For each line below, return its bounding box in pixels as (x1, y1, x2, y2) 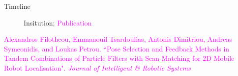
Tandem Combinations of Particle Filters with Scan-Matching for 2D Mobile (4, 53, 235, 63)
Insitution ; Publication (24, 17, 92, 27)
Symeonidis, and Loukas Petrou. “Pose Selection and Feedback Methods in (4, 43, 230, 53)
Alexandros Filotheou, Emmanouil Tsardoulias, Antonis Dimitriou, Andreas (4, 34, 232, 44)
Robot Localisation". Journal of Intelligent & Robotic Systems (4, 62, 191, 73)
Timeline (4, 1, 30, 11)
